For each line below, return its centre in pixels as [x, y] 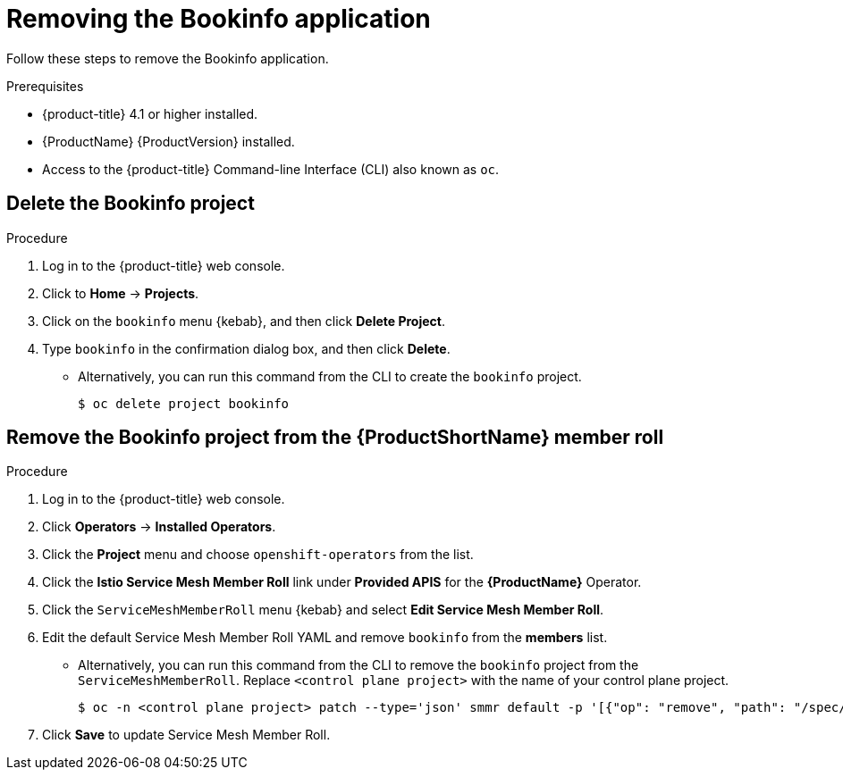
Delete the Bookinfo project [131, 204]
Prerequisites [45, 86]
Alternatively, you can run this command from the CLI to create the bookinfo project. [330, 376]
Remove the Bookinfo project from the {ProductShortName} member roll [335, 438]
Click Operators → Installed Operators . [159, 527]
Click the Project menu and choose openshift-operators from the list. [258, 555]
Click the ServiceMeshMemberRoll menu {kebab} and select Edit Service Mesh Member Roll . [323, 610]
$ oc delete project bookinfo [184, 403]
